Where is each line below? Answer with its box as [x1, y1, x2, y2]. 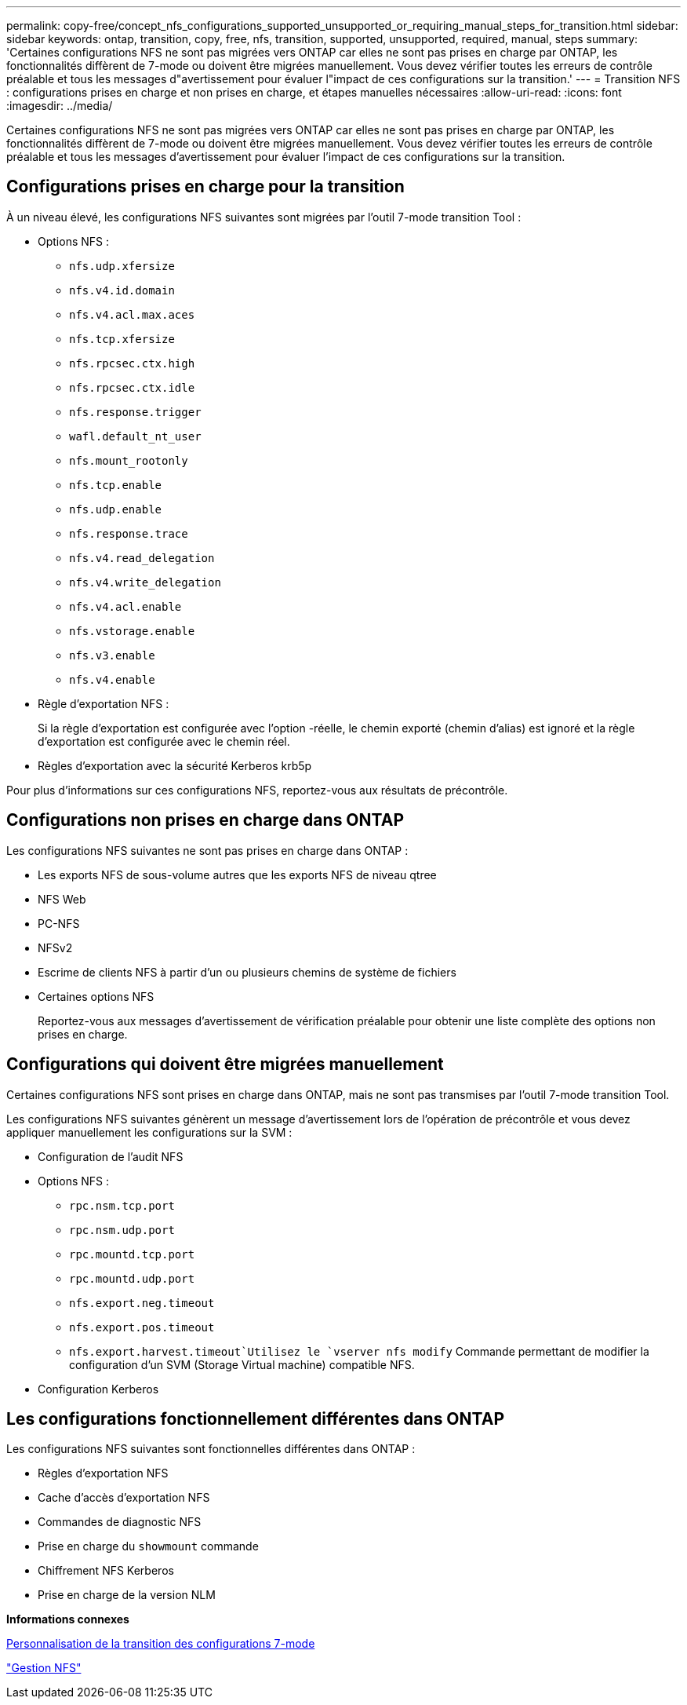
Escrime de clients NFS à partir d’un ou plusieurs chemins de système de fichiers [38, 965, 456, 979]
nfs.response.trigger [69, 405, 202, 418]
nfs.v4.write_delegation [69, 575, 221, 589]
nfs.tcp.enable [69, 478, 162, 491]
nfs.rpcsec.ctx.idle [69, 381, 195, 394]
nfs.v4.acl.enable [69, 600, 182, 613]
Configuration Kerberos [38, 1382, 159, 1396]
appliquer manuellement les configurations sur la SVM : [6, 1125, 293, 1139]
